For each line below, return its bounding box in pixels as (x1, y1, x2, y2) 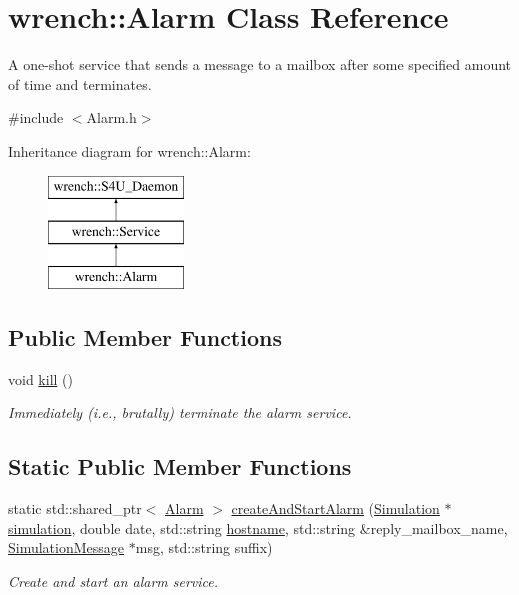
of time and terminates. (8, 73, 152, 94)
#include (8, 107, 64, 128)
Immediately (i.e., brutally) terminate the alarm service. (8, 402, 352, 423)
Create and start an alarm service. (8, 570, 219, 591)
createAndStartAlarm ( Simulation (231, 498, 440, 519)
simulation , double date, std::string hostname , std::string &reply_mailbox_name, (8, 517, 508, 538)
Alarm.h (86, 107, 137, 128)
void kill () (8, 368, 73, 389)
